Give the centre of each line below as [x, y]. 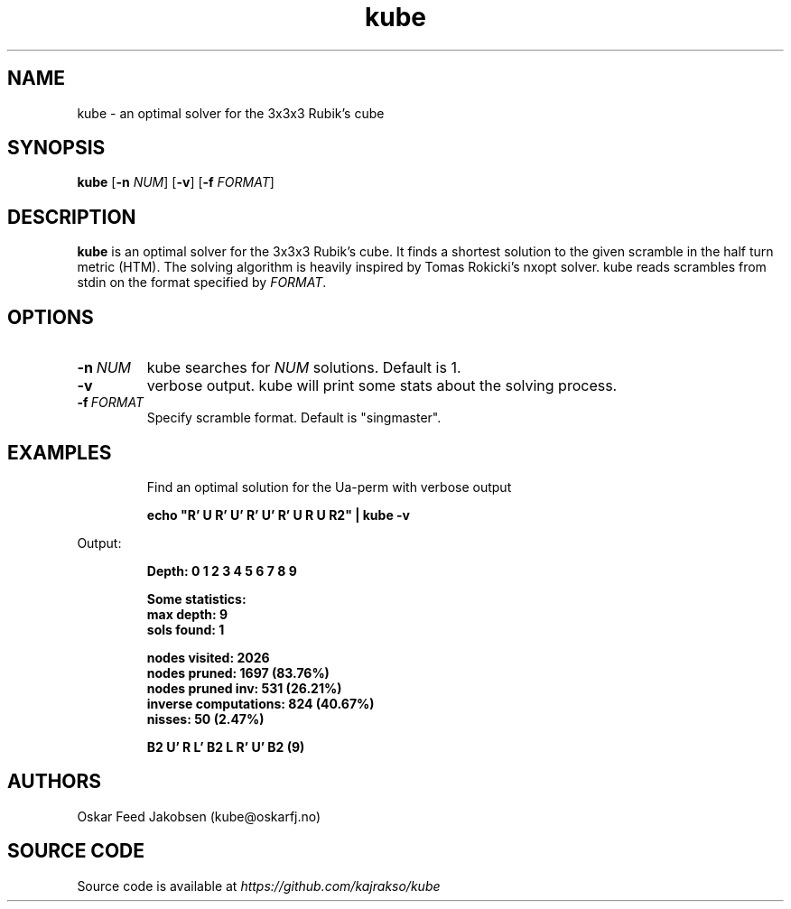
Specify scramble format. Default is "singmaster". [294, 418]
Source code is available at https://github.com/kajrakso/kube [259, 886]
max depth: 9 [187, 614]
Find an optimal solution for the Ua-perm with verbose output [329, 487]
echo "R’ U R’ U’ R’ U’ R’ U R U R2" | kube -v [278, 515]
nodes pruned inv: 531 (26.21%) [244, 688]
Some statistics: [196, 598]
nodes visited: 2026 [208, 657]
